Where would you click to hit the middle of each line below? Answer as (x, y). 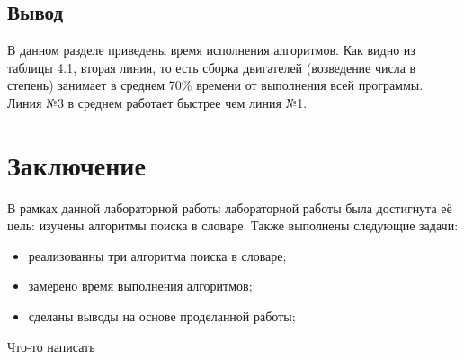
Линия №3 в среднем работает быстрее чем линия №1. (157, 102)
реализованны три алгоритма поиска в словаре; (157, 255)
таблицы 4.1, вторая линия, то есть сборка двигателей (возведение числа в (212, 67)
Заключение (76, 164)
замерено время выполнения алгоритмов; (140, 286)
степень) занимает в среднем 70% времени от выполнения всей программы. (215, 85)
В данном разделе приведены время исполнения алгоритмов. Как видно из (211, 50)
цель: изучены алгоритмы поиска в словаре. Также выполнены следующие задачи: (233, 225)
